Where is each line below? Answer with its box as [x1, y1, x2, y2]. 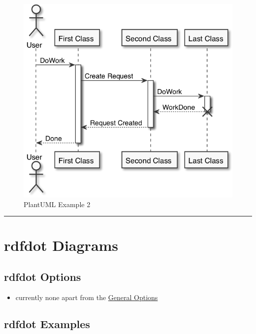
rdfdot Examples [4, 316, 90, 331]
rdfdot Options [4, 269, 81, 284]
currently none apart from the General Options [15, 292, 158, 302]
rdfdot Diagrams [4, 235, 119, 255]
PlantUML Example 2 [24, 199, 91, 209]
